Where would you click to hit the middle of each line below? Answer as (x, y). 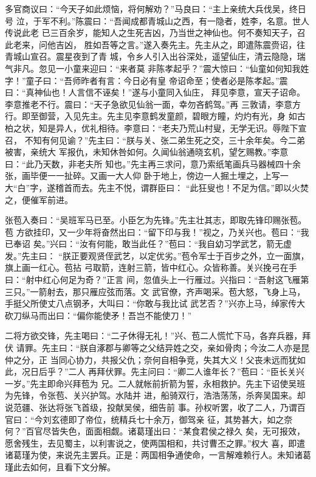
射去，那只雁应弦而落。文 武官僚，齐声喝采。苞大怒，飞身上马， (176, 291)
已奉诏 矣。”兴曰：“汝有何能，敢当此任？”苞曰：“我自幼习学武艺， (136, 244)
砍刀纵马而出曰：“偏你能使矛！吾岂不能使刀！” (98, 315)
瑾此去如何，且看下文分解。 (60, 466)
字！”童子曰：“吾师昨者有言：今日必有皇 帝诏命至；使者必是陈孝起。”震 (146, 80)
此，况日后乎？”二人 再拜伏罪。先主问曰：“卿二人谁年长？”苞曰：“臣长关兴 (155, 371)
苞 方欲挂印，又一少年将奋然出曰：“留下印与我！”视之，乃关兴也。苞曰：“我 (157, 232)
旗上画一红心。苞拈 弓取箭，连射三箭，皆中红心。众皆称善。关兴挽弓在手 (151, 267)
